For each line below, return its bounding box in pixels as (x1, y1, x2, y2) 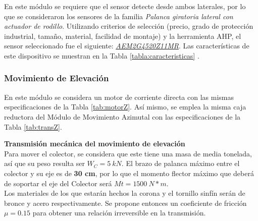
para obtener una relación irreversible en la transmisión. (32, 207, 206, 218)
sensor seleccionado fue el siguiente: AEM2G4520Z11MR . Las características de (4, 40, 249, 51)
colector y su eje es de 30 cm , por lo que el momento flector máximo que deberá (4, 168, 254, 178)
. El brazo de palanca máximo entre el (121, 158, 240, 169)
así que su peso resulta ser (4, 158, 85, 169)
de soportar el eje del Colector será (4, 178, 112, 188)
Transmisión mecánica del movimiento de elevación (4, 138, 185, 149)
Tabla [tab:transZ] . (4, 121, 62, 132)
